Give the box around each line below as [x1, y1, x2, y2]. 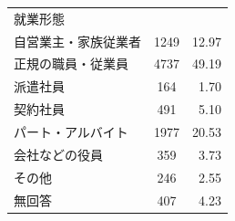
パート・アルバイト [14, 121, 128, 141]
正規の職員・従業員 [14, 54, 128, 73]
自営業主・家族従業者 [14, 31, 141, 50]
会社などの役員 [14, 144, 103, 163]
